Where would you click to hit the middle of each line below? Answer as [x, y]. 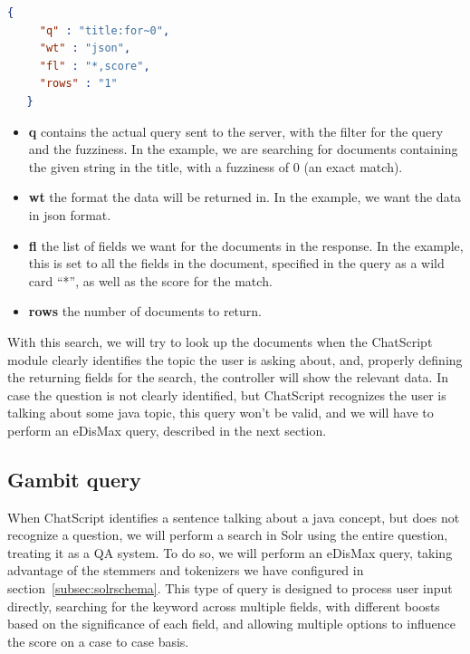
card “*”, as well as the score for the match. [150, 280]
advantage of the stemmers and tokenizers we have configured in [186, 570]
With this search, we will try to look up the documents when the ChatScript [220, 341]
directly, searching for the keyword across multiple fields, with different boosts [224, 606]
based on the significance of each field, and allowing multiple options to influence [231, 624]
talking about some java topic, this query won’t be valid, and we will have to [221, 413]
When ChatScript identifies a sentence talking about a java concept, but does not [234, 517]
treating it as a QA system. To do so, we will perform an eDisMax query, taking [230, 552]
